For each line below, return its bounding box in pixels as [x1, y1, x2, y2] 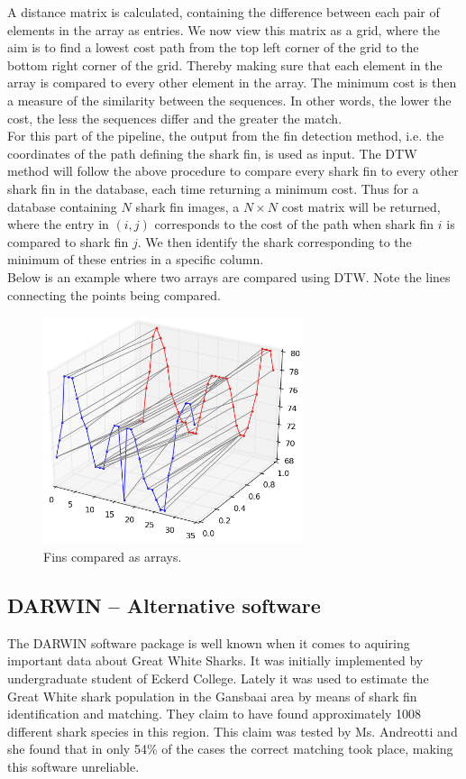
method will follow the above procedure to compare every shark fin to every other [7, 161, 459, 180]
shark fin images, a [135, 197, 240, 215]
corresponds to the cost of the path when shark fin [154, 215, 434, 234]
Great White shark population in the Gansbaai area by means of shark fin [7, 686, 417, 705]
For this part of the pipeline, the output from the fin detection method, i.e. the [7, 126, 444, 145]
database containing [7, 197, 117, 215]
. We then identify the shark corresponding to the [137, 232, 412, 251]
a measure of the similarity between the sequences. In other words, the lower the [7, 90, 452, 109]
